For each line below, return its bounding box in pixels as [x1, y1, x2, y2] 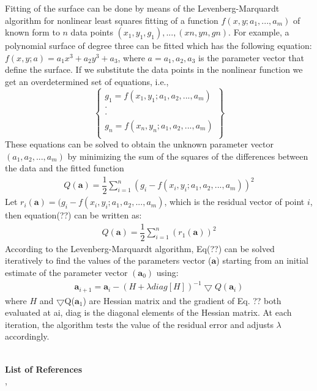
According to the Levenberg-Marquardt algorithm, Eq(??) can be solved [5, 242, 275, 255]
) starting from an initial [216, 254, 308, 267]
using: [156, 266, 179, 278]
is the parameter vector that [198, 51, 304, 64]
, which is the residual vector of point [164, 195, 305, 208]
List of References [5, 362, 83, 375]
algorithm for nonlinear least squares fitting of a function [5, 13, 218, 26]
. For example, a [228, 26, 289, 39]
